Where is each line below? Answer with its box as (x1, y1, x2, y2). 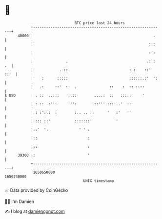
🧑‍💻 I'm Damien (4, 199, 35, 204)
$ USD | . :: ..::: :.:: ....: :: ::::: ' (4, 93, 145, 98)
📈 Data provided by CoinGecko (4, 187, 68, 193)
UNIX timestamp (83, 178, 114, 183)
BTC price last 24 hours (74, 20, 125, 25)
